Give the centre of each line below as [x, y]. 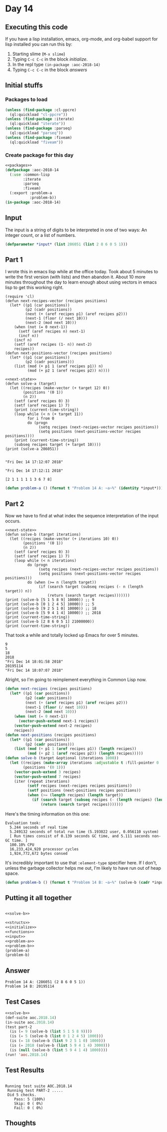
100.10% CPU [22, 845]
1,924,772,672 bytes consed [39, 853]
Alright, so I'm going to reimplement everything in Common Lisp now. [76, 680]
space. [12, 873]
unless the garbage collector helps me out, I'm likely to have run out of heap [83, 868]
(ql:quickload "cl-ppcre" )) [39, 114]
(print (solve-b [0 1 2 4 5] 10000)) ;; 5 [50, 604]
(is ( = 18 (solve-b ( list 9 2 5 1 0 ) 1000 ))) [58, 1041]
